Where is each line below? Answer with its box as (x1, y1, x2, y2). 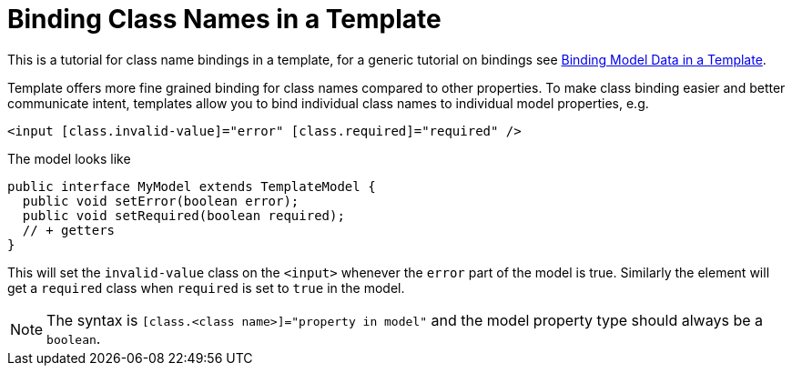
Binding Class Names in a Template (7, 4, 442, 35)
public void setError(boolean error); (22, 193, 300, 208)
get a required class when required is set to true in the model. (7, 279, 405, 296)
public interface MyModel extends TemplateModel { (7, 178, 376, 194)
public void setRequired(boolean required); (22, 207, 345, 223)
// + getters (22, 222, 116, 237)
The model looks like (7, 150, 131, 166)
